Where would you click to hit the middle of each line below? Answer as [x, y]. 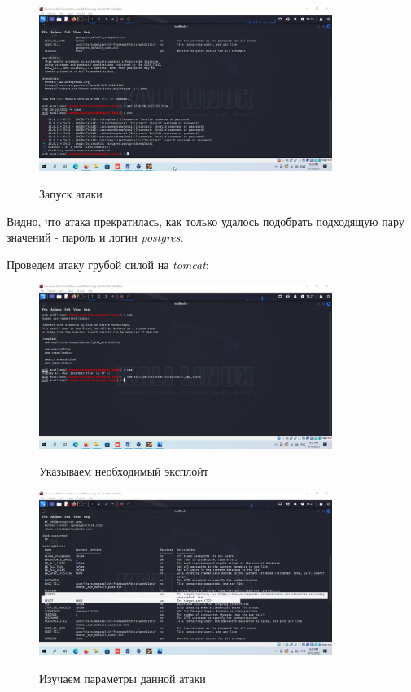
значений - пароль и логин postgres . [95, 237]
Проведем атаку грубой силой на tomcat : [108, 264]
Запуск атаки [71, 193]
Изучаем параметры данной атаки [122, 678]
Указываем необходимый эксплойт [124, 471]
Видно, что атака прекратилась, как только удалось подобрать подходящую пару [205, 221]
